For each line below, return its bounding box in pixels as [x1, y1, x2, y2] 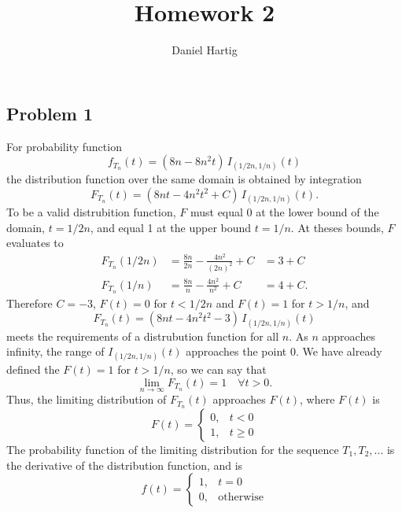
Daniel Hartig [171, 42, 238, 58]
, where [300, 391, 335, 408]
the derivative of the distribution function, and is [6, 456, 243, 473]
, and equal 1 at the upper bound [90, 219, 252, 235]
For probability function [6, 138, 122, 154]
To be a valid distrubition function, [6, 204, 176, 220]
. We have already [295, 343, 382, 360]
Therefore [6, 294, 53, 311]
